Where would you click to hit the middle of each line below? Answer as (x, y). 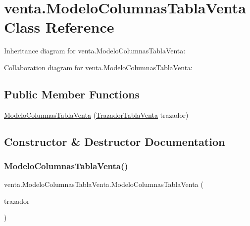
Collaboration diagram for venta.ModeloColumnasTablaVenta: (98, 67)
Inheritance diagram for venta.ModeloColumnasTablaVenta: (95, 51)
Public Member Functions (72, 94)
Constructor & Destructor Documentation (115, 141)
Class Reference (59, 27)
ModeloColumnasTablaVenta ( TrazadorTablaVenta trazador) (96, 114)
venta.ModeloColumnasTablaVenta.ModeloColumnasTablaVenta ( (104, 184)
